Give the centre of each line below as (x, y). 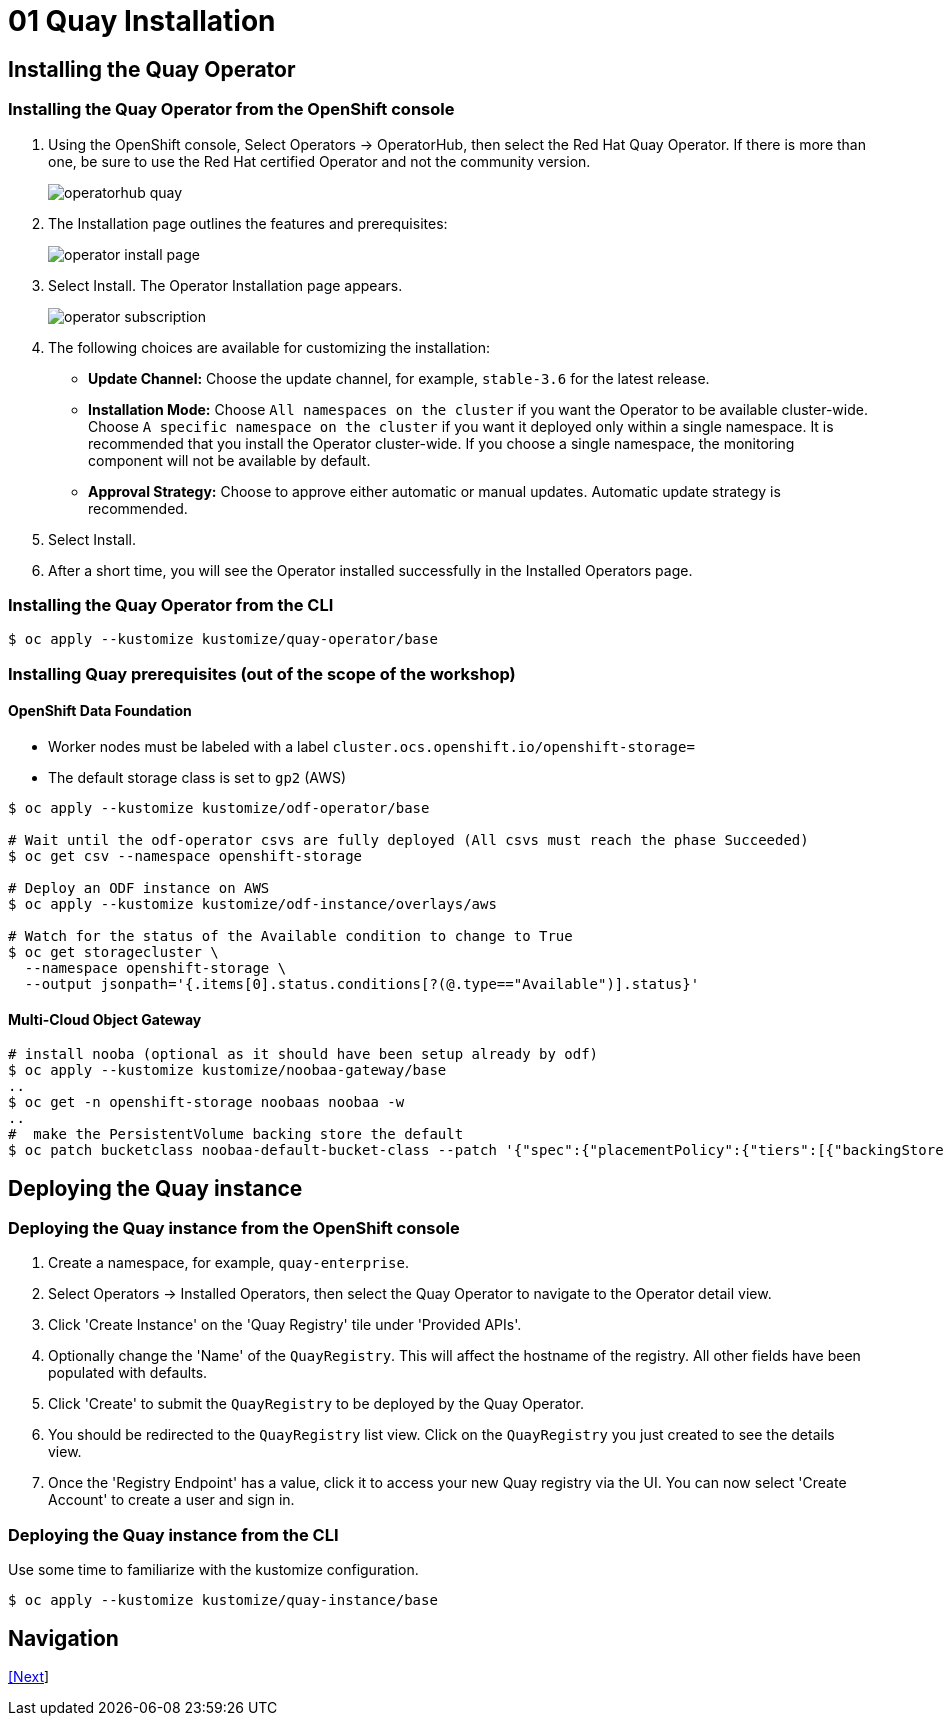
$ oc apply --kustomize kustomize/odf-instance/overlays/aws (252, 903)
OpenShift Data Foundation (100, 711)
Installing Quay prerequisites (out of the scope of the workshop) (262, 673)
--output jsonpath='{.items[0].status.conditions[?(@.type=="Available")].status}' (362, 983)
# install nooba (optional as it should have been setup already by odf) (303, 1054)
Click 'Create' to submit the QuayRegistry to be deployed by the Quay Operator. (316, 1404)
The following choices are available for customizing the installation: (269, 347)
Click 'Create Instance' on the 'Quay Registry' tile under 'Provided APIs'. (285, 1325)
